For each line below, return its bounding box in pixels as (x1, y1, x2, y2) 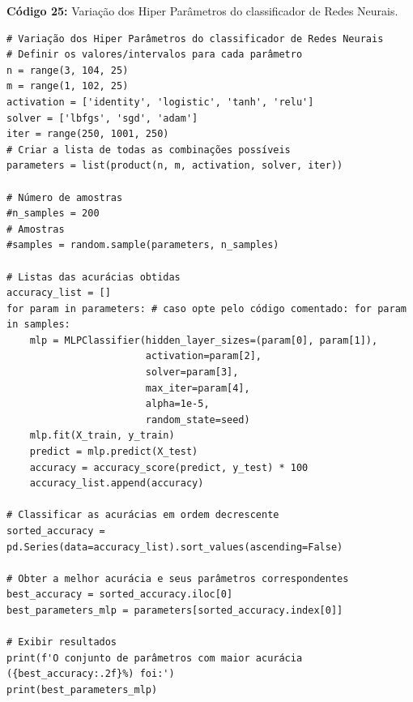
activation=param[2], (145, 350, 262, 362)
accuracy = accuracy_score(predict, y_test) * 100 (29, 461, 309, 473)
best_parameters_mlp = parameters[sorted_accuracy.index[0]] (6, 604, 343, 616)
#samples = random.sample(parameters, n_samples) (6, 239, 279, 251)
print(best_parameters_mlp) (6, 683, 158, 696)
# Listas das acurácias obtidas (6, 271, 181, 283)
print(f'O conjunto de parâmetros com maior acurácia (6, 652, 303, 664)
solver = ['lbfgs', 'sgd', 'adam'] (6, 112, 198, 124)
